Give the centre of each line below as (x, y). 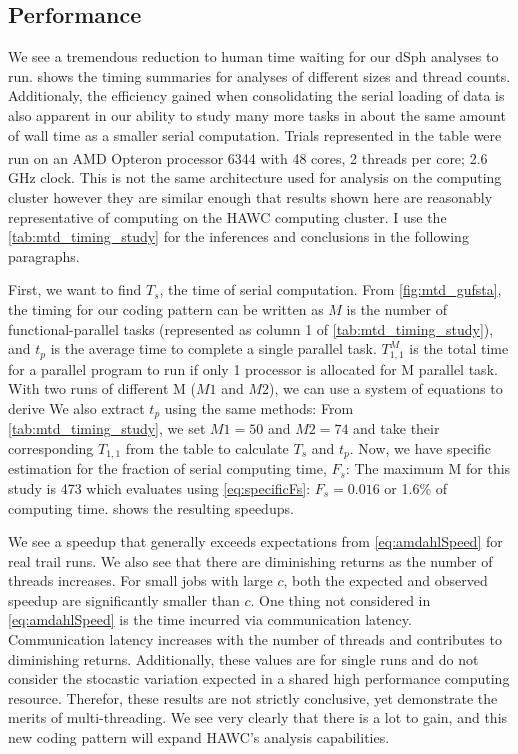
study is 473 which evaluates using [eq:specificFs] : (159, 487)
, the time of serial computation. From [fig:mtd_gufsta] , (330, 289)
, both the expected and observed (385, 580)
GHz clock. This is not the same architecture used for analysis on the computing (255, 177)
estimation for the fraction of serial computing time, (167, 468)
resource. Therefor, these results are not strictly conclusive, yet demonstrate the (253, 697)
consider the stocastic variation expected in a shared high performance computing (259, 678)
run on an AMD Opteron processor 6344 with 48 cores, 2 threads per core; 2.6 (248, 157)
